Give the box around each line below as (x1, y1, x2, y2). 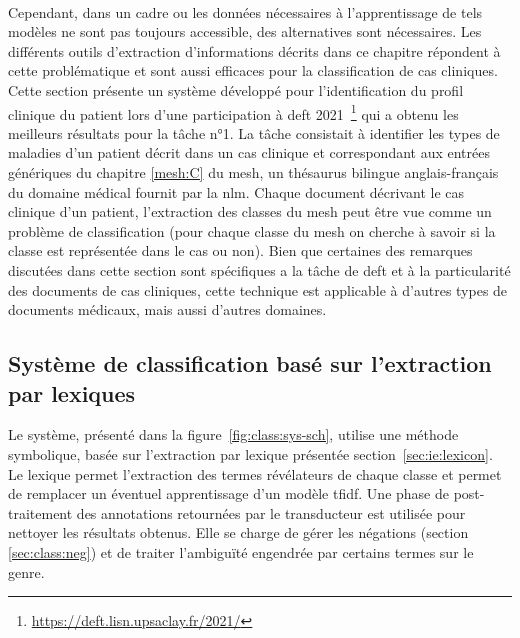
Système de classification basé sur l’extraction (8, 348, 492, 379)
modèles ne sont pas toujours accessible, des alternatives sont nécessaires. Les (8, 21, 482, 42)
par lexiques (8, 377, 136, 408)
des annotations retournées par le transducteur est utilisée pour (76, 502, 466, 523)
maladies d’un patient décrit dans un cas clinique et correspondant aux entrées (8, 142, 490, 163)
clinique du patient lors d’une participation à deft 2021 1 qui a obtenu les (8, 100, 459, 124)
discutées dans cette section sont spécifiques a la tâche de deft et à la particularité (8, 259, 511, 280)
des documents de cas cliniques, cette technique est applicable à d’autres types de (8, 279, 508, 300)
